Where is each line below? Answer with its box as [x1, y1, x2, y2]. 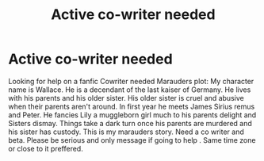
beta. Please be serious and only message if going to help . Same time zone [8, 135, 256, 144]
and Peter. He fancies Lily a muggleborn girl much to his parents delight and [8, 109, 257, 120]
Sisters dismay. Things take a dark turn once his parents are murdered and [8, 118, 252, 128]
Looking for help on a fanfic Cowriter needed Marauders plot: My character [8, 76, 254, 86]
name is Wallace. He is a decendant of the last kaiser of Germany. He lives [8, 85, 251, 94]
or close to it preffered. [8, 144, 83, 153]
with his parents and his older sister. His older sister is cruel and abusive [8, 93, 244, 102]
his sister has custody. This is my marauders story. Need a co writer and [8, 127, 244, 136]
